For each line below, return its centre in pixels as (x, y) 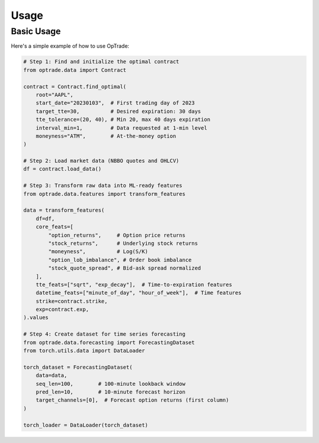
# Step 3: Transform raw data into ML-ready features (103, 186)
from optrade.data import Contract (75, 70)
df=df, (45, 219)
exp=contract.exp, (62, 309)
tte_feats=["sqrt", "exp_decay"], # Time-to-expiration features (134, 284)
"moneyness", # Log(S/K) (98, 252)
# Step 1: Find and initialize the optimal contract (101, 62)
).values (36, 318)
